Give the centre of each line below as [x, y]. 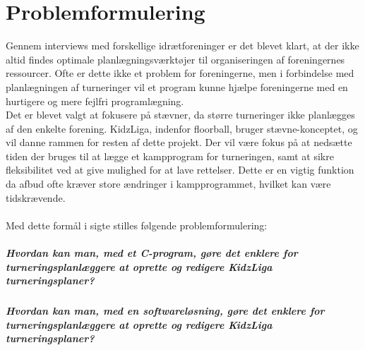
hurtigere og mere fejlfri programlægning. [95, 101]
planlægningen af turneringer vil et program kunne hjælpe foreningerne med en [177, 86]
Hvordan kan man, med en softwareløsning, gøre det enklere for [165, 311]
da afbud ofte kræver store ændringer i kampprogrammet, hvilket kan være [168, 184]
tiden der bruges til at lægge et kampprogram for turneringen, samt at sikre [170, 156]
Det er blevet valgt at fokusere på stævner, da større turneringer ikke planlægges [180, 115]
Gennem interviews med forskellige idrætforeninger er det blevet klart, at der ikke [182, 46]
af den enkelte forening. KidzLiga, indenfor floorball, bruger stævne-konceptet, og [182, 128]
